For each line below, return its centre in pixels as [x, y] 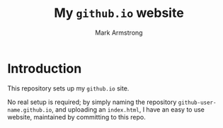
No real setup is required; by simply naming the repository [92, 102]
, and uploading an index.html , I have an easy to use [128, 109]
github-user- [197, 103]
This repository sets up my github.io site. [68, 88]
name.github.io [30, 110]
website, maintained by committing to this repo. [77, 117]
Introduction [45, 68]
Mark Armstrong [119, 33]
